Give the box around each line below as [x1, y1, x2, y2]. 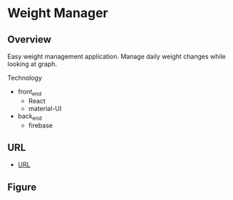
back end [17, 112, 42, 122]
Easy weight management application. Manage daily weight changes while [7, 52, 226, 60]
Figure [7, 181, 37, 193]
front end [17, 88, 42, 98]
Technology [7, 73, 43, 82]
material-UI [28, 104, 62, 112]
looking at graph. [7, 60, 58, 68]
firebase [28, 121, 53, 130]
